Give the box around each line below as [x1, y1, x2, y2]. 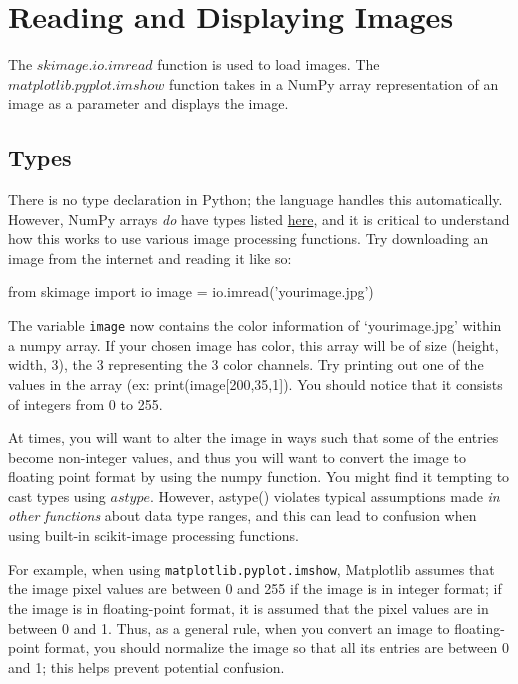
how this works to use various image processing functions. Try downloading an [8, 228, 489, 249]
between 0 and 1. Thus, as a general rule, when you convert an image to [8, 617, 450, 638]
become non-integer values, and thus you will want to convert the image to [8, 446, 466, 467]
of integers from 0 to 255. [8, 393, 163, 414]
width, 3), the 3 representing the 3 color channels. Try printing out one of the [8, 354, 484, 375]
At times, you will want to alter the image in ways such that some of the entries [8, 427, 499, 448]
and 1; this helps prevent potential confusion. [8, 656, 285, 677]
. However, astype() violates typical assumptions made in [150, 485, 500, 506]
